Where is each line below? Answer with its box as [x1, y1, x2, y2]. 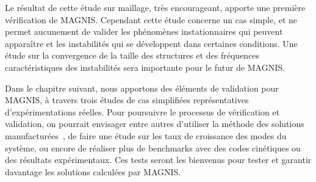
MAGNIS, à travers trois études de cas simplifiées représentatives [5, 93, 249, 106]
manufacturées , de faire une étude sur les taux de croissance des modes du [5, 129, 287, 142]
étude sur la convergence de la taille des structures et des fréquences [5, 49, 260, 62]
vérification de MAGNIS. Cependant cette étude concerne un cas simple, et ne [5, 13, 298, 26]
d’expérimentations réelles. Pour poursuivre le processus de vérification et [5, 105, 280, 118]
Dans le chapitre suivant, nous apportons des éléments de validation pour [5, 81, 279, 94]
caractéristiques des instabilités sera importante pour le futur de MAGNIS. [5, 60, 285, 73]
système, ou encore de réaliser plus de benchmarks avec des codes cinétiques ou [5, 141, 301, 154]
